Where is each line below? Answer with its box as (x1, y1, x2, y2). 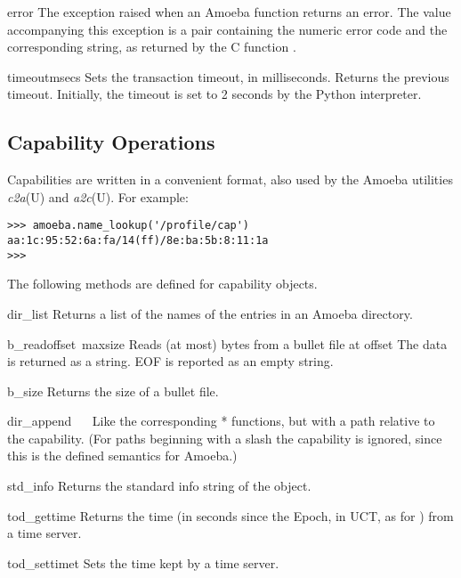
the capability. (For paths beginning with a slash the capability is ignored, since (7, 428, 442, 447)
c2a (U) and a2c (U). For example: (7, 187, 189, 206)
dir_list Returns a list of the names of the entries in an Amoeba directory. (7, 304, 413, 322)
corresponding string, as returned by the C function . (7, 37, 296, 56)
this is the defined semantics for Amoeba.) (7, 446, 238, 465)
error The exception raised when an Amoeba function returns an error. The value (7, 3, 451, 20)
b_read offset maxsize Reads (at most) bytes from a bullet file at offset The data (7, 334, 448, 353)
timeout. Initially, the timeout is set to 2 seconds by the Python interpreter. (7, 85, 422, 103)
